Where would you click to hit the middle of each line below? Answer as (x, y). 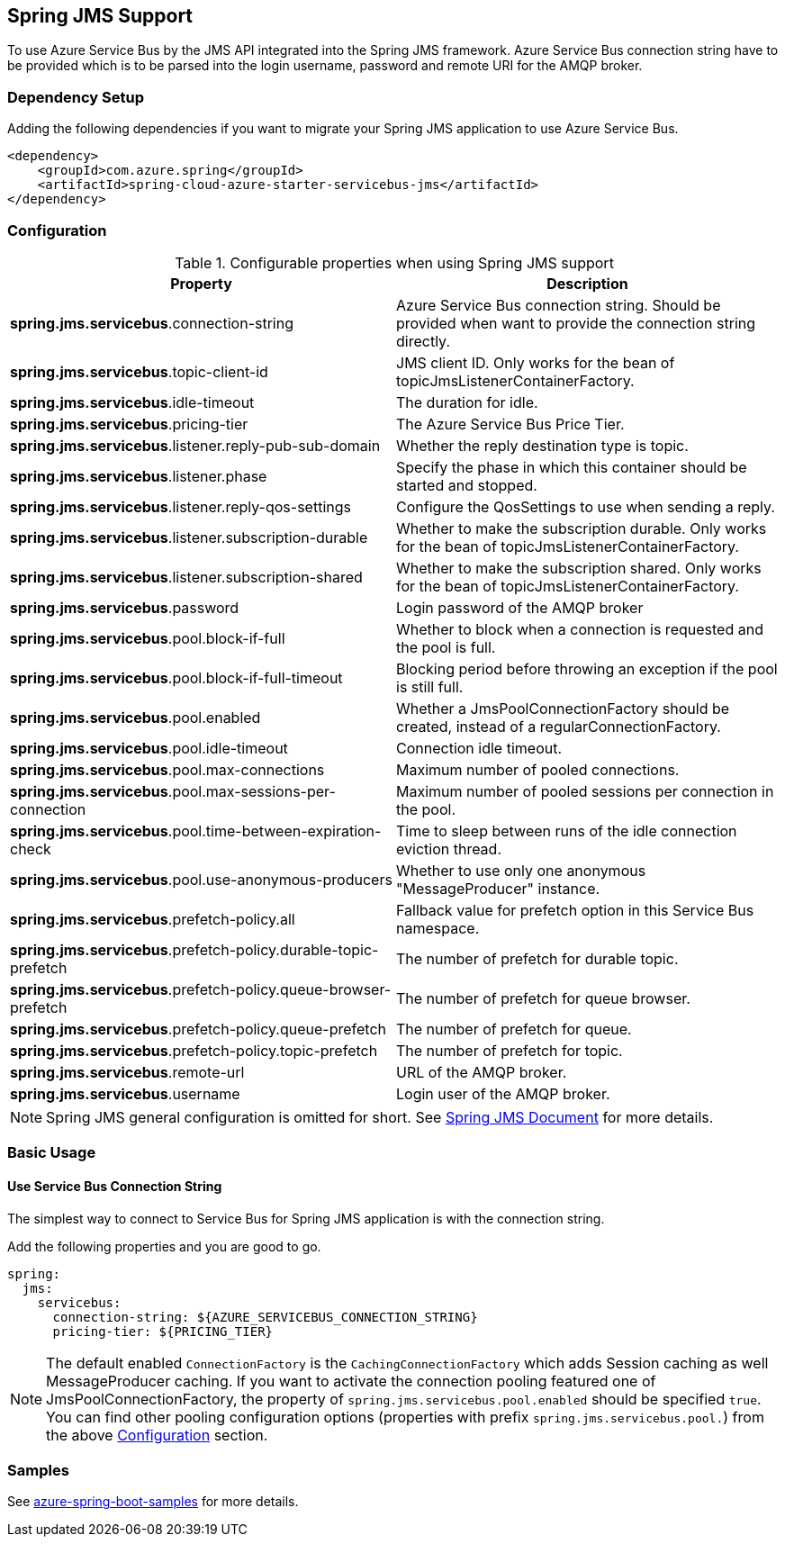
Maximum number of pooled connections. (538, 769)
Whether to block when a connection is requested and (580, 629)
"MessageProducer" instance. (498, 888)
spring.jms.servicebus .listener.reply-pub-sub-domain (195, 445)
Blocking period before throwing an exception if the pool (587, 668)
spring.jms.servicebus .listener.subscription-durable (189, 537)
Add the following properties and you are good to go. (164, 1246)
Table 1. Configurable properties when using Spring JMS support (394, 262)
